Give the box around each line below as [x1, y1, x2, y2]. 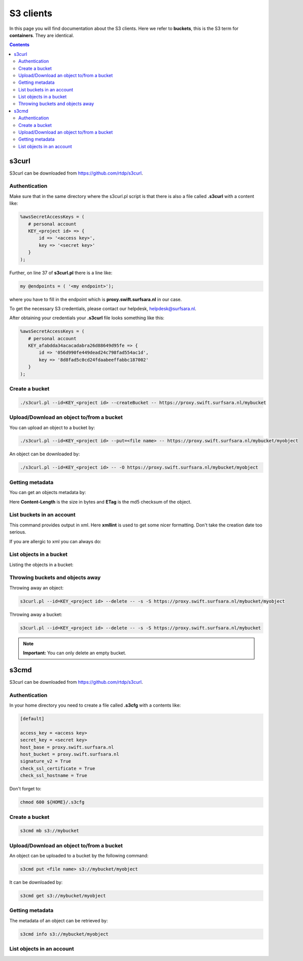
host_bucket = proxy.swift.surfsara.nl [20, 751, 119, 757]
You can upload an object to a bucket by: [9, 424, 95, 430]
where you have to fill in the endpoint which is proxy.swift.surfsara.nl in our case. [9, 296, 182, 302]
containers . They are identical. [9, 32, 75, 38]
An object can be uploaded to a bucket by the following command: [9, 853, 149, 859]
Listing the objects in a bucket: [9, 561, 74, 568]
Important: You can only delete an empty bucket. [23, 650, 126, 656]
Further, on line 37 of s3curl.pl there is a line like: [9, 270, 113, 276]
